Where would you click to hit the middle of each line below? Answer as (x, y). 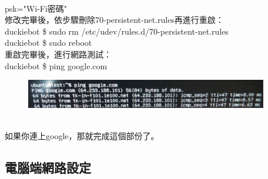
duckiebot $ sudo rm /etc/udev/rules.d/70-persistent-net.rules (117, 31)
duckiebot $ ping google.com (56, 65)
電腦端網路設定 (48, 168)
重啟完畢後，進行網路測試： (58, 54)
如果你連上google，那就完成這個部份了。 (82, 136)
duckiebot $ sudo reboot (48, 43)
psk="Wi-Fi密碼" (36, 8)
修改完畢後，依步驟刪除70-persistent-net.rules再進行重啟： (114, 20)
